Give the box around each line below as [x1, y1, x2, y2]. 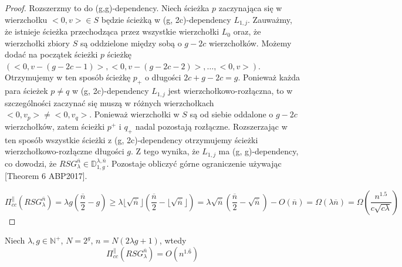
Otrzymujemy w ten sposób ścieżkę [5, 71, 131, 83]
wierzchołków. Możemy [208, 36, 292, 49]
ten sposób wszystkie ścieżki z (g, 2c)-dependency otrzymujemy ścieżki [5, 133, 258, 146]
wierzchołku [5, 13, 48, 25]
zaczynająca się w [218, 2, 282, 13]
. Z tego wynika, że [130, 145, 200, 157]
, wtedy [159, 234, 187, 246]
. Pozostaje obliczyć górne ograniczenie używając [106, 157, 282, 169]
